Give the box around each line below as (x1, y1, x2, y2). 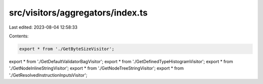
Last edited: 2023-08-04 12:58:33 (9, 24, 78, 30)
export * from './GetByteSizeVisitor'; (19, 46, 114, 51)
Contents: (9, 33, 29, 39)
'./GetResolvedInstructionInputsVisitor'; (9, 72, 88, 78)
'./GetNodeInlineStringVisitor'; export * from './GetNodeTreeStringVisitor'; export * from (9, 66, 184, 71)
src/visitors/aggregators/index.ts (9, 7, 148, 18)
